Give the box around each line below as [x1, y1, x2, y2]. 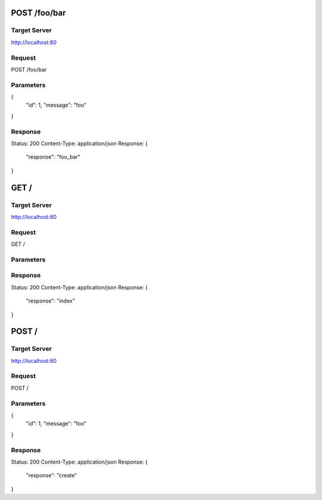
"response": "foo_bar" [26, 153, 80, 161]
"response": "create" [26, 472, 78, 479]
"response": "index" [26, 297, 75, 304]
